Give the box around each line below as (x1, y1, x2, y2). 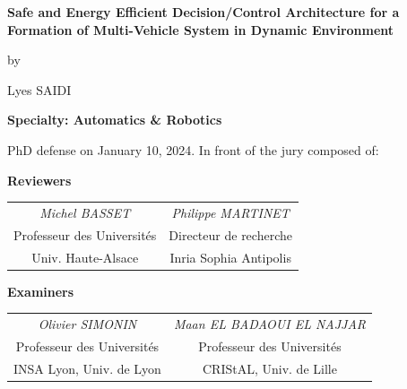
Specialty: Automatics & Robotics (7, 110, 222, 129)
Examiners (7, 281, 74, 300)
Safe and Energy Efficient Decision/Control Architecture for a (7, 3, 400, 21)
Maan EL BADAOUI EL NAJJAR (173, 315, 367, 333)
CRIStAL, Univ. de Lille (203, 359, 337, 377)
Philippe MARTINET (171, 203, 290, 221)
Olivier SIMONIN (38, 315, 137, 333)
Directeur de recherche (169, 225, 292, 244)
